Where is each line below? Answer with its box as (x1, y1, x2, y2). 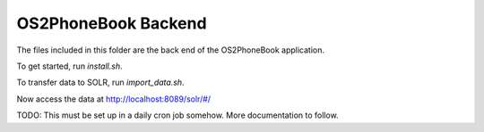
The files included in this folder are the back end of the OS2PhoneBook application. (16, 45, 324, 55)
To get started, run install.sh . (16, 61, 123, 71)
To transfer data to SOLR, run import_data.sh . (16, 77, 185, 88)
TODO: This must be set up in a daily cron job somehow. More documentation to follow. (16, 110, 340, 120)
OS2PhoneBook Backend (16, 13, 207, 33)
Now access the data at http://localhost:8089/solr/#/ (16, 94, 211, 104)
